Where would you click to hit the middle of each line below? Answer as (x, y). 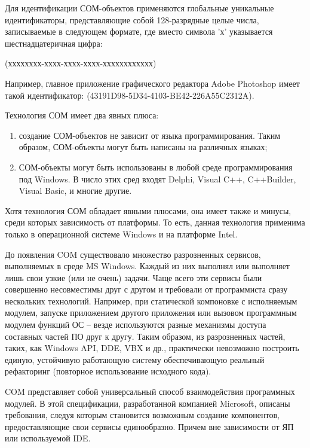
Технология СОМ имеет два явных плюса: (82, 115)
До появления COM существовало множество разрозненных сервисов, (133, 254)
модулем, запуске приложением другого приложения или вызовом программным (151, 313)
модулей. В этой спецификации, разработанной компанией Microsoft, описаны (148, 403)
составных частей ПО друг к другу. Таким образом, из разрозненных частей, (145, 336)
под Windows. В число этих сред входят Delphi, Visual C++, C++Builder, (157, 179)
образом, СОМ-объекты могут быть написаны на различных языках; (143, 147)
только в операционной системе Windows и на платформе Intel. (121, 234)
